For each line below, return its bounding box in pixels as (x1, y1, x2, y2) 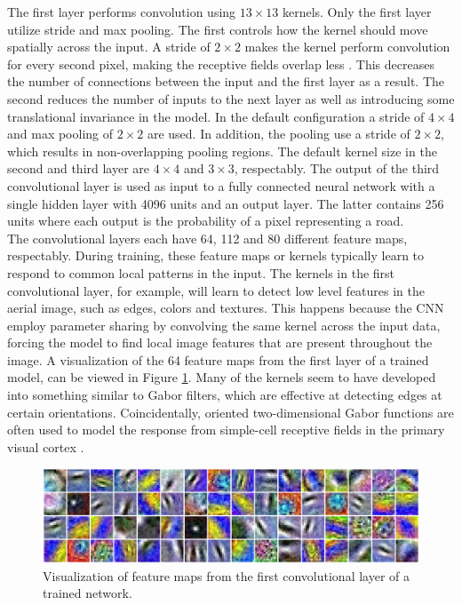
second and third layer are (7, 159, 150, 178)
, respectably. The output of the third (234, 159, 440, 178)
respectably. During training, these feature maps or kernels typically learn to (7, 246, 425, 265)
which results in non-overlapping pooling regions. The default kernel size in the (7, 141, 437, 160)
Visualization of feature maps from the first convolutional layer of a (43, 566, 410, 585)
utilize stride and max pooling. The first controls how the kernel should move (7, 20, 428, 38)
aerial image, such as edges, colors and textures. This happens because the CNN (7, 299, 444, 317)
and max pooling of (7, 124, 114, 143)
